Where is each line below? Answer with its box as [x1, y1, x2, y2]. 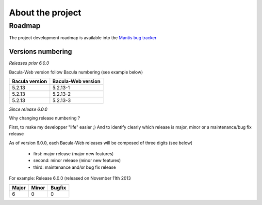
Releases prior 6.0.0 [9, 60, 49, 66]
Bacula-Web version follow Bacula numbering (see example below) [9, 69, 143, 75]
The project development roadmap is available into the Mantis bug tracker [9, 35, 157, 41]
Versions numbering [9, 47, 72, 56]
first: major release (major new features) [33, 151, 114, 157]
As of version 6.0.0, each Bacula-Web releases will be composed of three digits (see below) [9, 140, 193, 146]
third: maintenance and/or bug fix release [33, 164, 116, 170]
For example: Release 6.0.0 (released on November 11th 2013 [9, 176, 131, 181]
